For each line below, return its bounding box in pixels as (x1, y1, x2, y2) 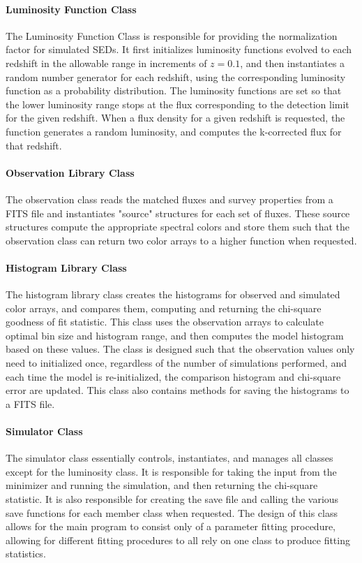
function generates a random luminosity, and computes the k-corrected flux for (6, 124, 342, 138)
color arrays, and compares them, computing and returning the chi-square (6, 300, 322, 315)
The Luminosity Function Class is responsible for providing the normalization (6, 28, 338, 43)
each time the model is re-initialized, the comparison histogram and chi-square (6, 369, 341, 383)
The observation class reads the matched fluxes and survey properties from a (6, 191, 333, 206)
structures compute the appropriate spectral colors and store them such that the (6, 219, 350, 234)
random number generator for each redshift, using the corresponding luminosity (6, 69, 346, 84)
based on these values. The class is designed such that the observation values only (6, 342, 355, 356)
